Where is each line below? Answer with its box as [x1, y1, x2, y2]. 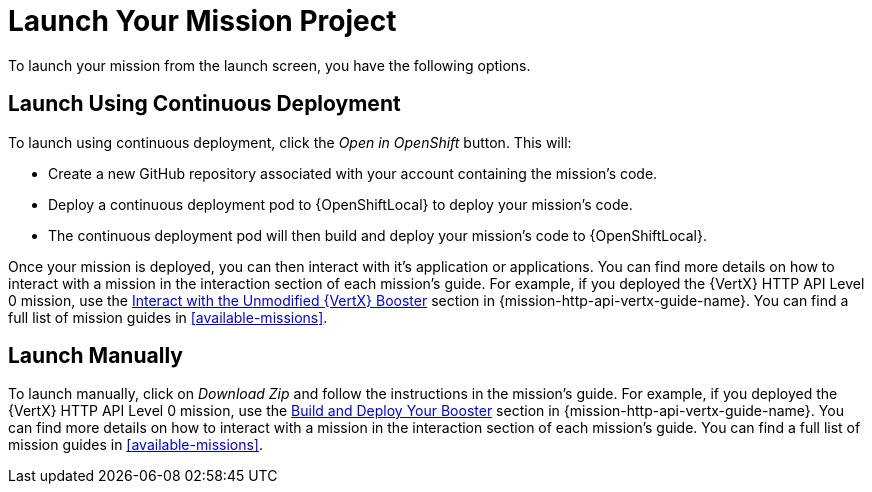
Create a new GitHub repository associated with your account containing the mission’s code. [48, 164, 658, 182]
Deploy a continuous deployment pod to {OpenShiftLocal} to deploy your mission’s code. [48, 195, 633, 213]
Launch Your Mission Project [8, 4, 397, 38]
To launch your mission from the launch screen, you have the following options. [8, 56, 531, 74]
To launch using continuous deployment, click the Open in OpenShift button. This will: [8, 133, 572, 151]
